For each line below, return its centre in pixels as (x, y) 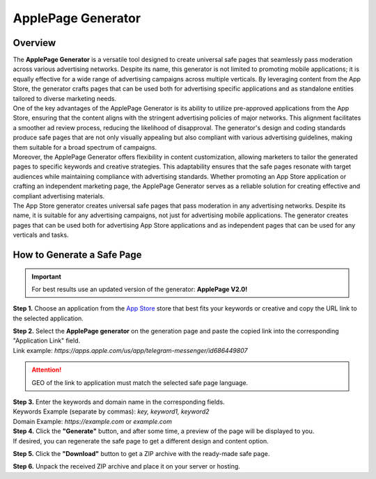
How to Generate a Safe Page (77, 254)
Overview (34, 43)
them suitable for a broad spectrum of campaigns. (85, 147)
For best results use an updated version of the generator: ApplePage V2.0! (140, 289)
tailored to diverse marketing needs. (65, 98)
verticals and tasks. (41, 235)
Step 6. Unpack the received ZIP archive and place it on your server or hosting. (126, 466)
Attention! (47, 370)
